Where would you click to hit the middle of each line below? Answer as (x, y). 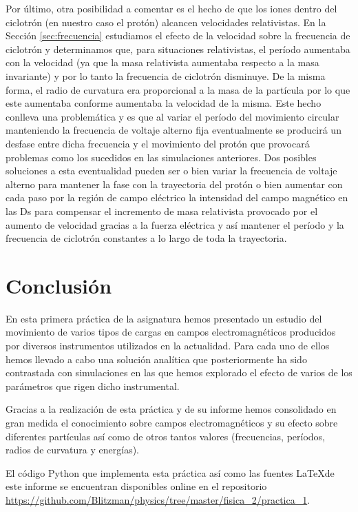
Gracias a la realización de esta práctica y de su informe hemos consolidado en (171, 409)
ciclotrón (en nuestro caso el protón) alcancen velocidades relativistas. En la (166, 22)
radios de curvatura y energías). (72, 450)
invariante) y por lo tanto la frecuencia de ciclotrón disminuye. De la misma (166, 75)
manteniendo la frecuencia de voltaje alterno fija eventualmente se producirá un (173, 130)
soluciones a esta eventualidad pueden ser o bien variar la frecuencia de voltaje (171, 171)
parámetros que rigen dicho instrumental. (93, 386)
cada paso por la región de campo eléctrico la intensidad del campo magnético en (177, 197)
